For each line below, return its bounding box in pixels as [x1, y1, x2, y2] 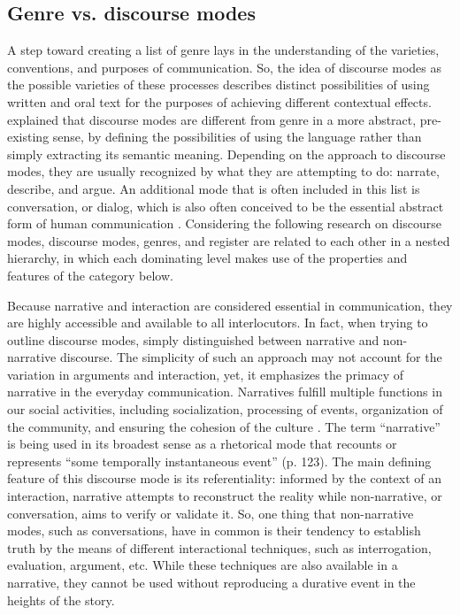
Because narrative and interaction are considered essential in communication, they [7, 296, 453, 314]
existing [7, 127, 50, 146]
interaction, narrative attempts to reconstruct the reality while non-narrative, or [7, 487, 442, 505]
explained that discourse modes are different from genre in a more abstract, [7, 110, 417, 128]
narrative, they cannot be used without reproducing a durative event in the [7, 573, 416, 592]
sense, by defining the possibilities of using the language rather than [52, 127, 422, 146]
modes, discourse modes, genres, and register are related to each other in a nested [7, 231, 450, 250]
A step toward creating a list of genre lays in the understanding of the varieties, [7, 41, 440, 59]
